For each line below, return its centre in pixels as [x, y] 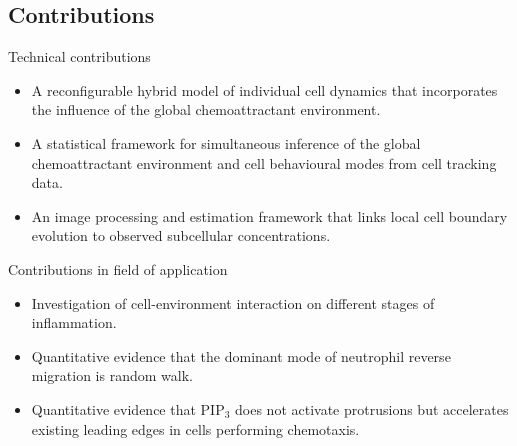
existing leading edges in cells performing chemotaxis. [195, 428]
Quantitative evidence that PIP [128, 408]
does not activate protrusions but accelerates [372, 408]
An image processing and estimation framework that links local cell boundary [269, 215]
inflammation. [74, 322]
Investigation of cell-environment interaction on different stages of [233, 302]
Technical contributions [79, 56]
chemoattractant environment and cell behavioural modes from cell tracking [264, 162]
